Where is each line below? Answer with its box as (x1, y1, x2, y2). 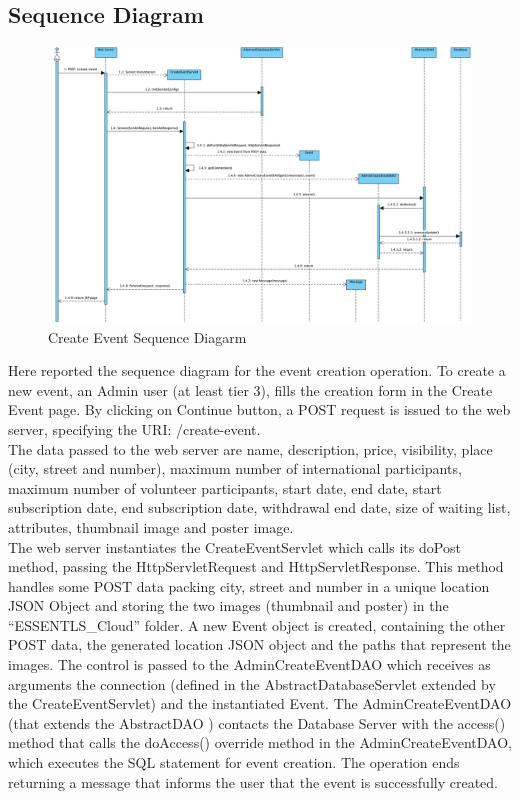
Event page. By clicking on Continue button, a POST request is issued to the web (8, 399, 511, 420)
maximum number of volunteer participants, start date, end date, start (8, 477, 442, 498)
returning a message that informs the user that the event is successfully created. (8, 771, 498, 792)
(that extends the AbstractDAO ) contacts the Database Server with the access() (8, 712, 506, 733)
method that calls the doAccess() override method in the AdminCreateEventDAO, (8, 732, 512, 753)
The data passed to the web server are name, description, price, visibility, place (8, 438, 493, 459)
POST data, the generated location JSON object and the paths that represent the (8, 634, 511, 655)
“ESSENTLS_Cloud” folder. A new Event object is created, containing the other (8, 614, 506, 635)
